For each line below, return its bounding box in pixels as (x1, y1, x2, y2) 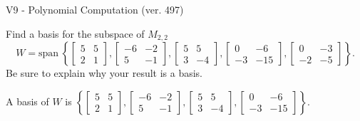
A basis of (6, 93, 49, 108)
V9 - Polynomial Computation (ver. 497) (6, 2, 184, 16)
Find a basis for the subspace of (6, 26, 145, 41)
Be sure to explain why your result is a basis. (6, 65, 203, 80)
